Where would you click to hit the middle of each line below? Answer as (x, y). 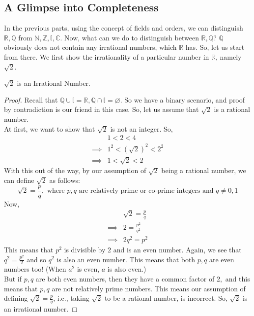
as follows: (65, 180)
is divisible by (85, 249)
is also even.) (127, 269)
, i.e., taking (71, 298)
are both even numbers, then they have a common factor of (125, 278)
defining (16, 298)
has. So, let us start (215, 47)
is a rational (232, 109)
